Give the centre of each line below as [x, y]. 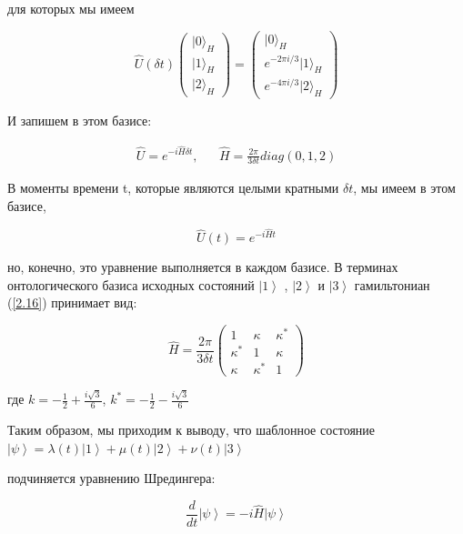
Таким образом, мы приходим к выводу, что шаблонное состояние [191, 429]
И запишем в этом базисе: [80, 121]
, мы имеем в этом [404, 188]
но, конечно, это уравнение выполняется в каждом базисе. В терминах [203, 267]
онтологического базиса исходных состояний [131, 284]
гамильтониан [392, 284]
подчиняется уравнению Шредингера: [111, 478]
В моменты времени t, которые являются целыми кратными [173, 188]
